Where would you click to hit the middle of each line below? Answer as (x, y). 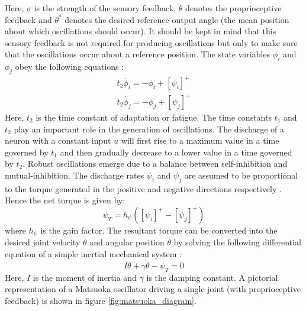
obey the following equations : (70, 67)
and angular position (127, 242)
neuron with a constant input (58, 140)
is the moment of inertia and (85, 277)
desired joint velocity (43, 242)
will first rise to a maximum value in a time (200, 140)
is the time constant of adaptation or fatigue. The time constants (154, 117)
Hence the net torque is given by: (65, 200)
